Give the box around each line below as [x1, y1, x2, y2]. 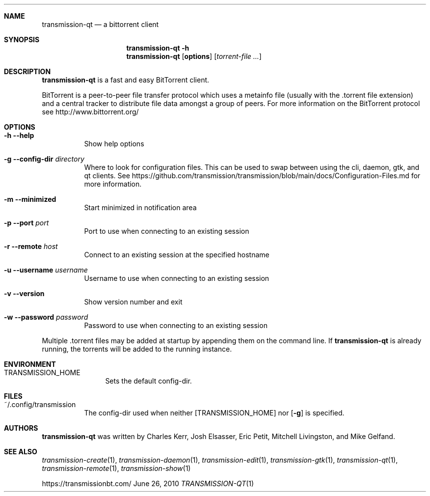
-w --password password [4, 313, 88, 321]
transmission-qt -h [126, 44, 189, 52]
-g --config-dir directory [4, 155, 84, 163]
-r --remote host [4, 242, 58, 250]
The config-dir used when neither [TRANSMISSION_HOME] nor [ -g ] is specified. [84, 409, 345, 417]
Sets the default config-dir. [105, 377, 192, 385]
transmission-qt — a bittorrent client [42, 20, 159, 28]
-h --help [4, 131, 34, 139]
